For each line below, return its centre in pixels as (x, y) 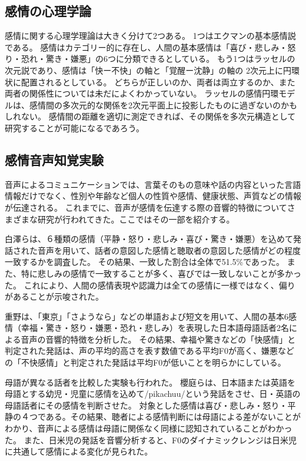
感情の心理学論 (48, 11)
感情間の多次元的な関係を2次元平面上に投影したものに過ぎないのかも (163, 105)
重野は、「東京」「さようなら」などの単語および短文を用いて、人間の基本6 (147, 316)
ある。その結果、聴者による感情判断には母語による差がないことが (173, 417)
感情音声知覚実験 (54, 159)
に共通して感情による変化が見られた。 (79, 451)
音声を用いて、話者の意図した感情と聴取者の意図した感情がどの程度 (169, 250)
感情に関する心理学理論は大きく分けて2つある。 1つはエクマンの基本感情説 (150, 36)
